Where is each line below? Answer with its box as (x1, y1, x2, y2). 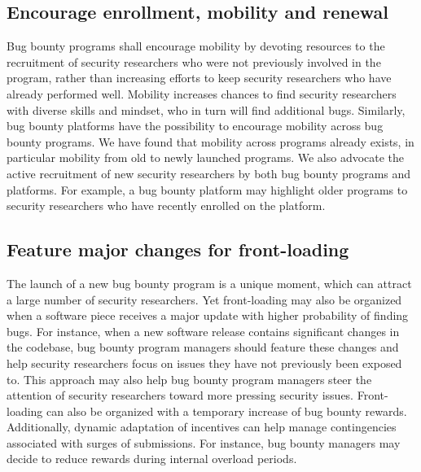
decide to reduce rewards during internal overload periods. (7, 450, 297, 467)
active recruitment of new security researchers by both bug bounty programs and (7, 164, 411, 181)
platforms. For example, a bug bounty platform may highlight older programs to (7, 181, 408, 198)
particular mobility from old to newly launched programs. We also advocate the (7, 149, 405, 166)
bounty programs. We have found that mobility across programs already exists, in (7, 133, 414, 150)
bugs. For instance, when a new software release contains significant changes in (7, 322, 400, 339)
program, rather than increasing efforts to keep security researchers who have (7, 69, 392, 86)
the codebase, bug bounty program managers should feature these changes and (7, 339, 399, 356)
